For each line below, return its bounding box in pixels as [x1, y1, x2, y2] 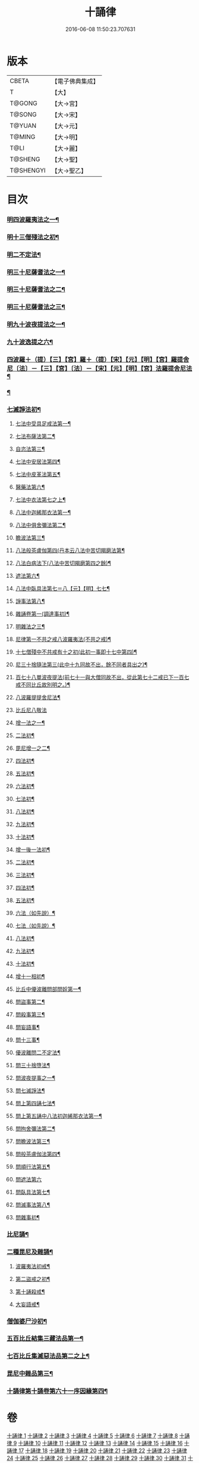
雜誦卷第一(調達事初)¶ [15, 610, 70, 618]
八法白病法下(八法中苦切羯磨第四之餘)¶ [15, 559, 112, 567]
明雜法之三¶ [15, 623, 45, 630]
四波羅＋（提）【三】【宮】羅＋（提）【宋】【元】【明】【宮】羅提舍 [7, 356, 189, 364]
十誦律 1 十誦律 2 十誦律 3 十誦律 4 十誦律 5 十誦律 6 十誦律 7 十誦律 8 [7, 1432, 178, 1439]
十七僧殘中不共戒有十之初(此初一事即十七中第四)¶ [15, 648, 137, 655]
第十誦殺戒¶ [15, 1288, 45, 1295]
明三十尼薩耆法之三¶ [7, 303, 66, 311]
